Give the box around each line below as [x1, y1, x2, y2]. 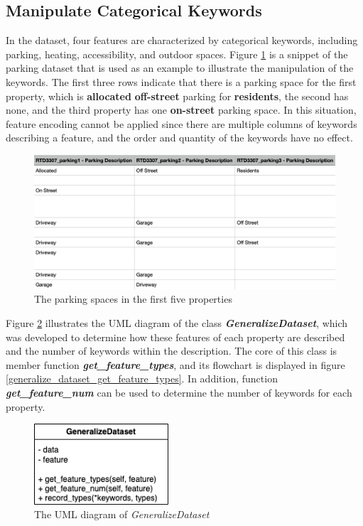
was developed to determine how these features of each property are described [6, 329, 345, 344]
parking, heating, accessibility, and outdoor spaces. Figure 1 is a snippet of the [6, 46, 348, 61]
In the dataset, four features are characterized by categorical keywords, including [6, 33, 358, 48]
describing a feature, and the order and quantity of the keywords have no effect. [6, 130, 353, 145]
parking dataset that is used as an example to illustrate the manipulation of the [6, 60, 354, 75]
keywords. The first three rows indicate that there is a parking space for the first [6, 74, 357, 89]
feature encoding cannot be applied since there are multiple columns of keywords [6, 116, 357, 131]
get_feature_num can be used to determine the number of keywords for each [6, 385, 352, 399]
